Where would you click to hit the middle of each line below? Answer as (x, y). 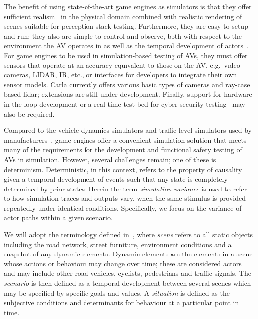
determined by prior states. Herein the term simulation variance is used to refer (126, 188)
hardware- (239, 94)
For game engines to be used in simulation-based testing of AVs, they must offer (126, 55)
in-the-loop (21, 103)
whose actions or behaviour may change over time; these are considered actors (123, 263)
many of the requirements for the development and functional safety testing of (123, 150)
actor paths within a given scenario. (58, 218)
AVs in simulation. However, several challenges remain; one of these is (110, 159)
